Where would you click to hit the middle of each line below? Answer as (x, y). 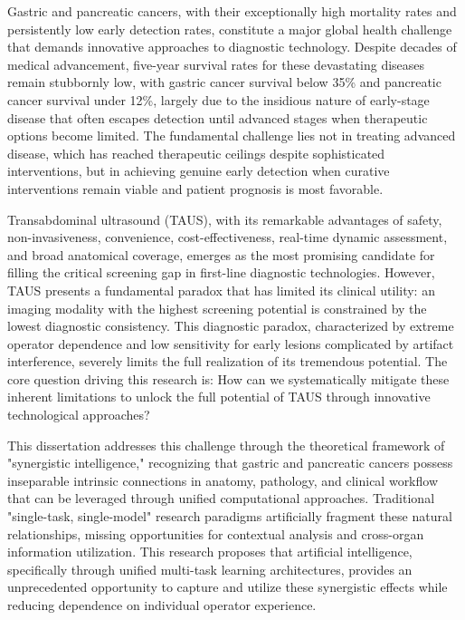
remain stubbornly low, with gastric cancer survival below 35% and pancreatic (224, 82)
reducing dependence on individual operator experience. (162, 605)
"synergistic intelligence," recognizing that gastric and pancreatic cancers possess (230, 463)
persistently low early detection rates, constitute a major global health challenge (230, 29)
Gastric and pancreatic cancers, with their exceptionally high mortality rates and (232, 11)
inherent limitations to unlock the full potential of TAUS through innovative (219, 397)
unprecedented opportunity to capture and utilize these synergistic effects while (228, 587)
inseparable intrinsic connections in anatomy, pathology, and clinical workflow (223, 480)
